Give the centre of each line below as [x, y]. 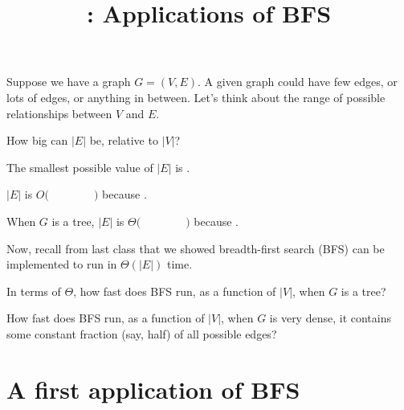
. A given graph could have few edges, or [298, 82]
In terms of [34, 291]
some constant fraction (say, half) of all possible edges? [142, 333]
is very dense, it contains [330, 318]
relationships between [59, 113]
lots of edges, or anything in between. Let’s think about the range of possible [196, 97]
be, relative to [124, 140]
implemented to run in [62, 264]
